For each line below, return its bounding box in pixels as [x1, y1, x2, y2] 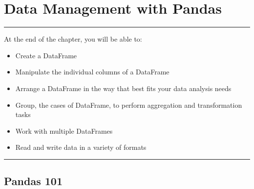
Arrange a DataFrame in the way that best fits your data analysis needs [15, 83, 232, 93]
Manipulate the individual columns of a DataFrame [15, 67, 169, 77]
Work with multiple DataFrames [15, 125, 113, 136]
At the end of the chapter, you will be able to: [4, 34, 142, 44]
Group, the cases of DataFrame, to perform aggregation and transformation [15, 99, 242, 110]
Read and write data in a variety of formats [15, 142, 147, 152]
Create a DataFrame [15, 50, 77, 60]
